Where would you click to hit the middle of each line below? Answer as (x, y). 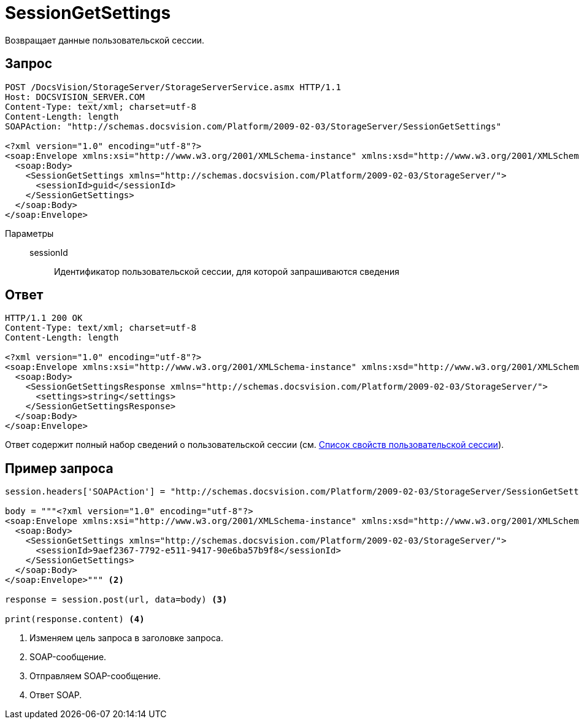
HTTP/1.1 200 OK (44, 318)
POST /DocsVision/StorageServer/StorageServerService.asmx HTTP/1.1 (173, 87)
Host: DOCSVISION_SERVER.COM (75, 97)
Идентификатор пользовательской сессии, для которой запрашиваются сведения (227, 271)
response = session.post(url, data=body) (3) (116, 600)
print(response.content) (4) (75, 619)
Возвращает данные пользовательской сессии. (105, 40)
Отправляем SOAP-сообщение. (95, 676)
